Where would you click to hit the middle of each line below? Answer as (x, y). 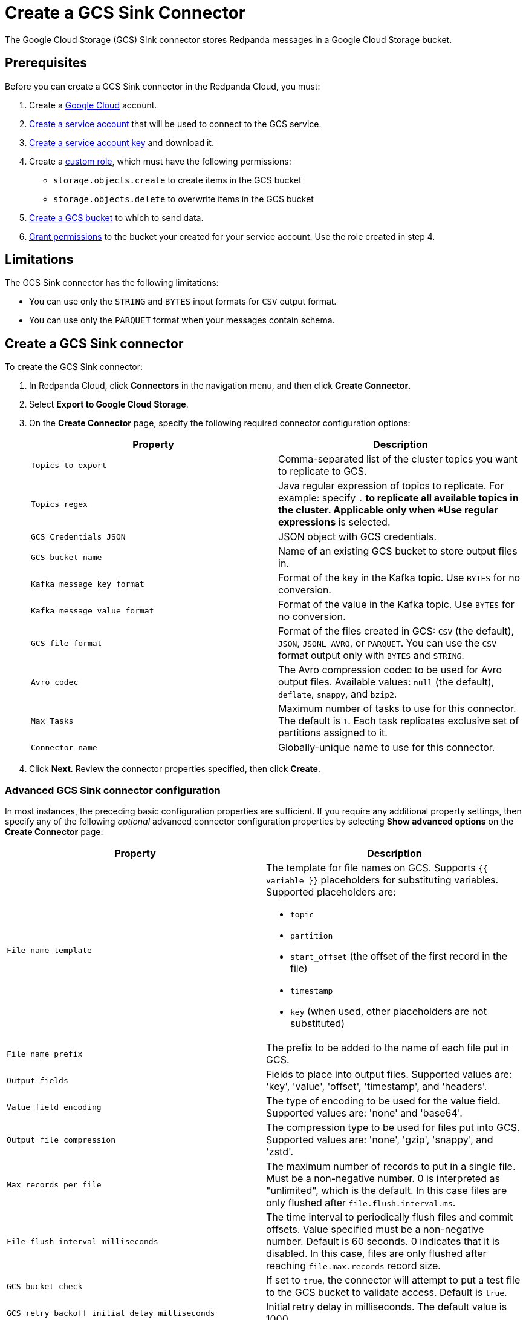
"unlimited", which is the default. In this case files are (387, 1191)
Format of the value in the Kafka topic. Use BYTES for (396, 605)
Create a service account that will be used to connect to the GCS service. (175, 124)
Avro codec (55, 682)
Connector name (64, 747)
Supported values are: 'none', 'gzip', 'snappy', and (380, 1140)
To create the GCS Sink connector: (74, 367)
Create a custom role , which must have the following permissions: (160, 161)
